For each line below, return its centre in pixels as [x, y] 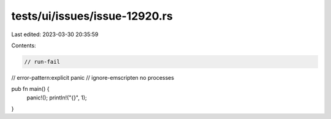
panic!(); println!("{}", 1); [57, 98]
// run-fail [42, 62]
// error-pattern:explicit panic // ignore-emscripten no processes [93, 77]
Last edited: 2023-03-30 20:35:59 [55, 34]
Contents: [24, 45]
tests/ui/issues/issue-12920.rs [92, 16]
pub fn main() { [30, 89]
